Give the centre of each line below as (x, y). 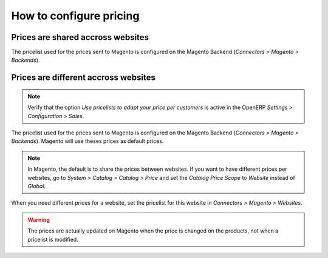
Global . (36, 186)
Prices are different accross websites (84, 78)
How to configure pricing (75, 16)
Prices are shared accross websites (80, 37)
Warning (39, 220)
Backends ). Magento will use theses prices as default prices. (87, 141)
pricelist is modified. (53, 239)
